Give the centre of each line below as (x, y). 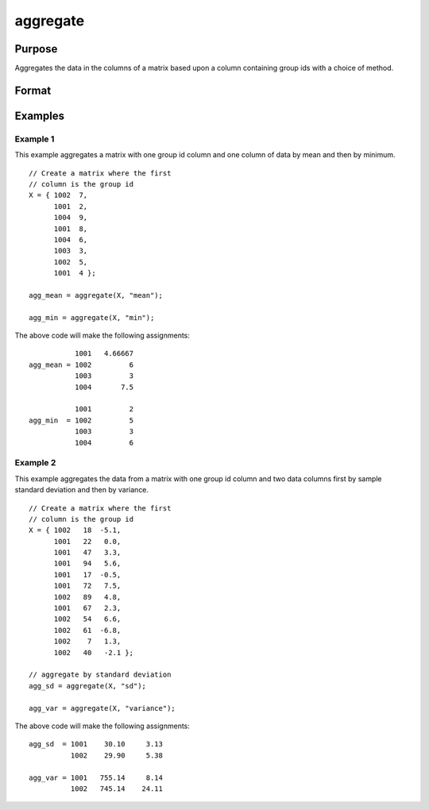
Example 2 (35, 463)
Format (33, 90)
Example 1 (35, 139)
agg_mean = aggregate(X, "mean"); (96, 295)
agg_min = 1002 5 (81, 420)
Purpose (36, 49)
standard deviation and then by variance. (82, 490)
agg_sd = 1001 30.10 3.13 (96, 744)
